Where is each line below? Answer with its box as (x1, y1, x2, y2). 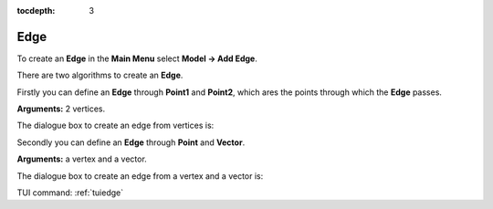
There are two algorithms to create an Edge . (16, 69, 184, 81)
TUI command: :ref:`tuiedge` (16, 187, 123, 198)
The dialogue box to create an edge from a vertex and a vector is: (16, 170, 264, 182)
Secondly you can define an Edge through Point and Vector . (16, 137, 246, 148)
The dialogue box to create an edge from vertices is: (16, 120, 215, 131)
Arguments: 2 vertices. (16, 103, 105, 114)
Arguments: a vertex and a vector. (16, 153, 148, 164)
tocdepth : (16, 5, 56, 16)
